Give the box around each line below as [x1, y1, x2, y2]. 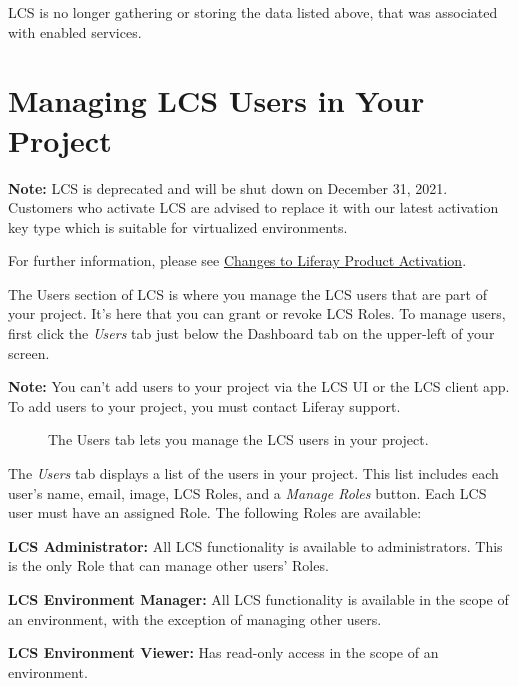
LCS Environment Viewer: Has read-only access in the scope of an [8, 642, 439, 663]
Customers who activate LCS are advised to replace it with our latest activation [8, 197, 499, 218]
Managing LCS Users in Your [8, 80, 425, 121]
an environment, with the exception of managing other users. [8, 608, 382, 629]
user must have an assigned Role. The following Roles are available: [8, 502, 422, 523]
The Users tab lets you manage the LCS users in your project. [48, 429, 429, 450]
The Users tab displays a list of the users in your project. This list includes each [8, 463, 499, 484]
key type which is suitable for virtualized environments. [8, 216, 348, 237]
